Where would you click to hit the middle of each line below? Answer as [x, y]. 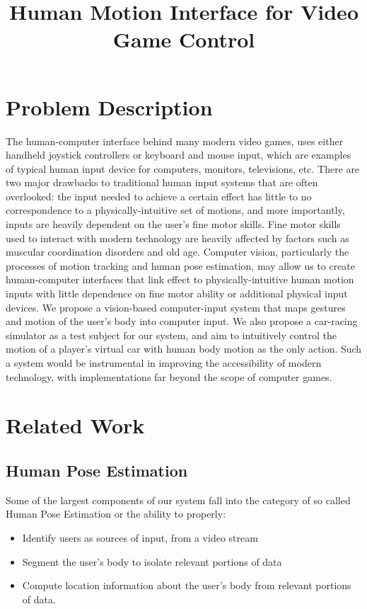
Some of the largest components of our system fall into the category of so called [178, 500]
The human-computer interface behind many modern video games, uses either [175, 141]
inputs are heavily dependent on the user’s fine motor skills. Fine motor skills [173, 224]
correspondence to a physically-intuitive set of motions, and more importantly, [175, 210]
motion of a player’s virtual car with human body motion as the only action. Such [184, 349]
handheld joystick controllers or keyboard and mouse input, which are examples [179, 155]
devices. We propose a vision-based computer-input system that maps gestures [176, 307]
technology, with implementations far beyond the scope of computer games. [169, 376]
